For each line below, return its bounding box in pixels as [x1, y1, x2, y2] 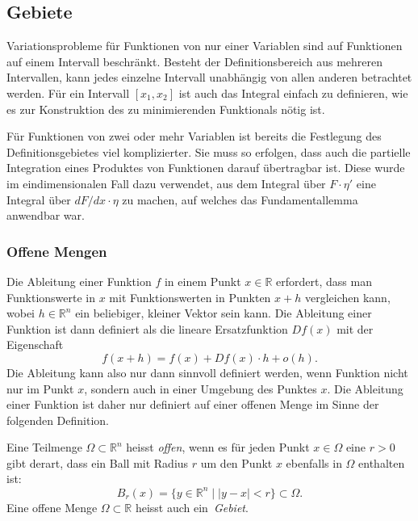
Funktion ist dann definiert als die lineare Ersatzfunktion [6, 320, 288, 337]
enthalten [358, 454, 405, 471]
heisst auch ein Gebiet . [135, 498, 249, 515]
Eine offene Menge [6, 498, 98, 515]
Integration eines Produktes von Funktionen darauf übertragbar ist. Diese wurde [6, 159, 405, 176]
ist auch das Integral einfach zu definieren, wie [178, 84, 408, 101]
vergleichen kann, [304, 288, 391, 305]
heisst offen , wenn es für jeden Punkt [126, 439, 310, 456]
